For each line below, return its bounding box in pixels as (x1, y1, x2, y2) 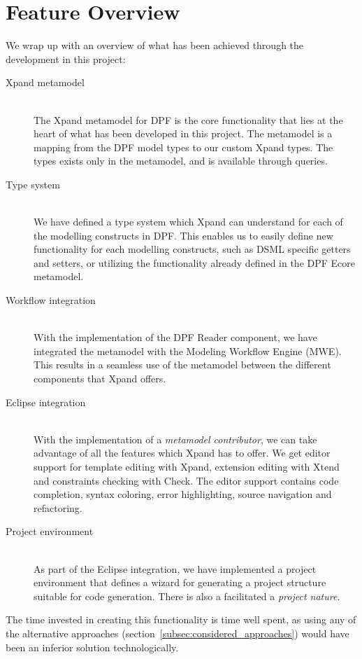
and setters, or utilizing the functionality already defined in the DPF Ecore (34, 255, 356, 270)
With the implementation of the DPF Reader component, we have (34, 330, 317, 345)
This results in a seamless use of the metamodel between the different (34, 357, 331, 372)
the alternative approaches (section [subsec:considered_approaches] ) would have (6, 625, 349, 640)
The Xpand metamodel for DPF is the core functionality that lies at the (34, 112, 343, 127)
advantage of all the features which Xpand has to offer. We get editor (34, 445, 331, 460)
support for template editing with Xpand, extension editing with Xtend (34, 459, 340, 473)
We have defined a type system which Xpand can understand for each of (34, 214, 343, 229)
